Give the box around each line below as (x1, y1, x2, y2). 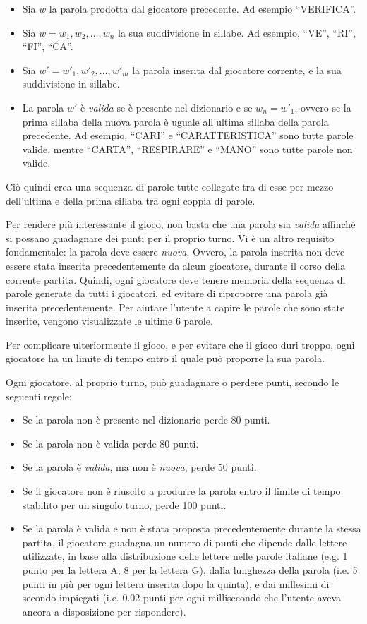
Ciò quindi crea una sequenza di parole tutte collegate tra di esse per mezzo (6, 179, 334, 193)
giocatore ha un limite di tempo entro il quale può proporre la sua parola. (6, 351, 325, 366)
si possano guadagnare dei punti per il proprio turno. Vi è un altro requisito (6, 230, 335, 245)
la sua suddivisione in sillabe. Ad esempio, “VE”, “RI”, (118, 25, 356, 40)
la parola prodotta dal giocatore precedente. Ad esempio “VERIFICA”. (49, 1, 356, 16)
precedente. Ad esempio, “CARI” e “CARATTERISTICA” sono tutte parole (22, 128, 354, 143)
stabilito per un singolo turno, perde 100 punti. (22, 497, 227, 512)
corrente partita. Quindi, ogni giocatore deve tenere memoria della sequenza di (6, 272, 346, 287)
